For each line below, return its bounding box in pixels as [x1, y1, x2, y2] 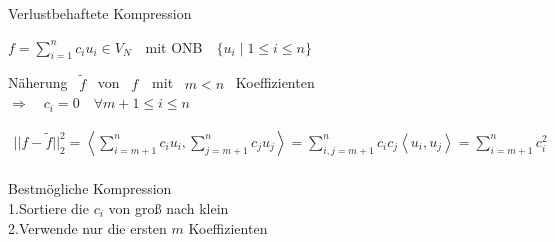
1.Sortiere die [8, 198, 89, 219]
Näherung [8, 72, 68, 93]
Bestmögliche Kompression [8, 178, 172, 199]
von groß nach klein [108, 198, 229, 219]
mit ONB [145, 36, 203, 57]
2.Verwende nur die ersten [8, 217, 167, 238]
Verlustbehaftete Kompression [8, 3, 192, 23]
